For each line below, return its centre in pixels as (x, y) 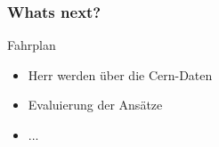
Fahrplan (32, 45)
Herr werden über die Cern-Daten (120, 74)
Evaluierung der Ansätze (95, 105)
